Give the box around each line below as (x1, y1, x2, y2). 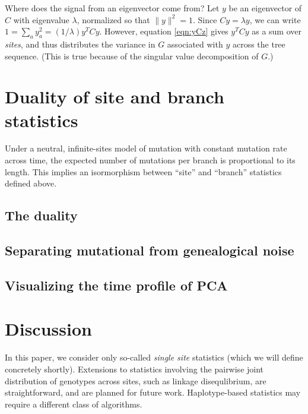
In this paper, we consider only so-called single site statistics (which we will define (5, 351, 303, 364)
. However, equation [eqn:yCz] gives (99, 25, 228, 37)
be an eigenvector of (228, 2, 302, 14)
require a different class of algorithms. (5, 397, 142, 410)
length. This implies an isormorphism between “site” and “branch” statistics (5, 165, 282, 178)
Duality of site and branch (5, 84, 224, 109)
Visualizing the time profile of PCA (5, 276, 228, 294)
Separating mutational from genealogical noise (5, 241, 294, 260)
